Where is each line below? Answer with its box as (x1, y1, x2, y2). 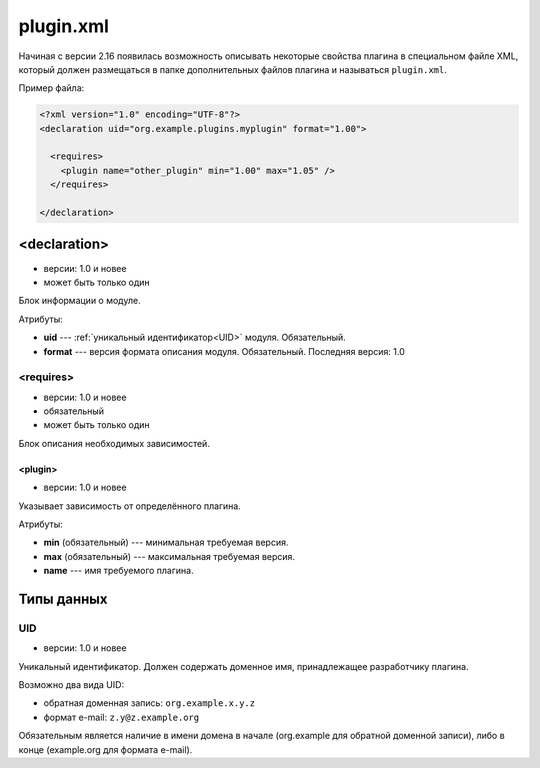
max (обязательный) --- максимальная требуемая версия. (43, 550, 295, 562)
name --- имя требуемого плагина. (43, 565, 194, 577)
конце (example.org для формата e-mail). (18, 743, 193, 755)
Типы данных (18, 590, 108, 607)
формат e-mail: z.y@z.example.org (43, 711, 200, 723)
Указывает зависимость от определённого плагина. (18, 500, 242, 512)
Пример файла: (18, 82, 85, 94)
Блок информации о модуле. (18, 295, 141, 307)
